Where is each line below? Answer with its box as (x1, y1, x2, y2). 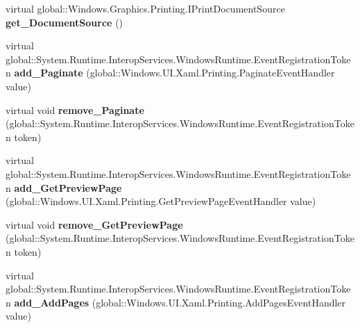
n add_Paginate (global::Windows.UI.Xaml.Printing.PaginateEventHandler (6, 65, 335, 80)
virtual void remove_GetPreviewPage (6, 217, 183, 231)
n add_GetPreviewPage (6, 180, 122, 195)
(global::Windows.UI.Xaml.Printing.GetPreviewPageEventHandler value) (6, 194, 316, 208)
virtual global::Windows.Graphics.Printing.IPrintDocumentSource (6, 1, 285, 15)
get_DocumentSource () (6, 15, 123, 29)
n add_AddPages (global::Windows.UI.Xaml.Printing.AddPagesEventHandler (6, 295, 346, 309)
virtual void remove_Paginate (6, 102, 144, 117)
